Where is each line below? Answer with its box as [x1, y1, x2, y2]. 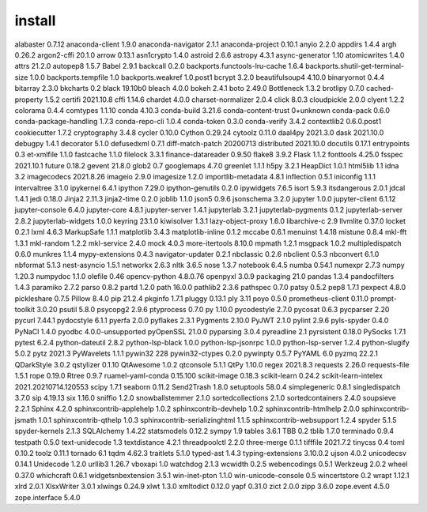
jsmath [14, 415, 37, 424]
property [14, 95, 43, 104]
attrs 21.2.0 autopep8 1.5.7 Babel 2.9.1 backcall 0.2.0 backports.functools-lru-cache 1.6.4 [14, 62, 304, 71]
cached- [366, 84, 395, 93]
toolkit [14, 304, 36, 314]
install [14, 12, 56, 29]
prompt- [370, 293, 397, 303]
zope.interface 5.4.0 [14, 492, 81, 502]
